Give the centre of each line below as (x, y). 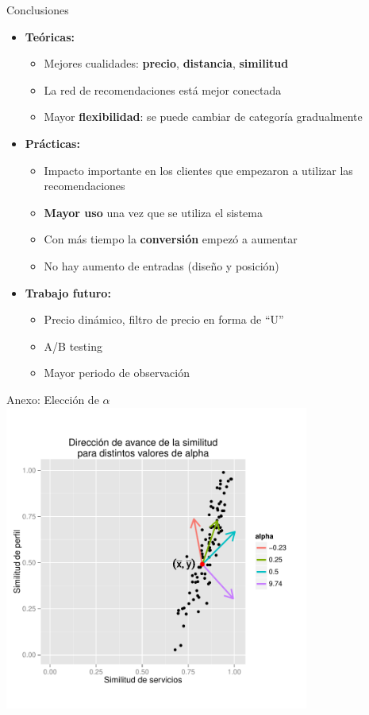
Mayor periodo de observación (117, 373)
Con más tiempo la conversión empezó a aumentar (171, 239)
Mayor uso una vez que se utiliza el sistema (153, 212)
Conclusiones (38, 10)
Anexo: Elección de (53, 399)
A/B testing (73, 346)
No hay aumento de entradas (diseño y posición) (161, 265)
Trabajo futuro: (68, 292)
